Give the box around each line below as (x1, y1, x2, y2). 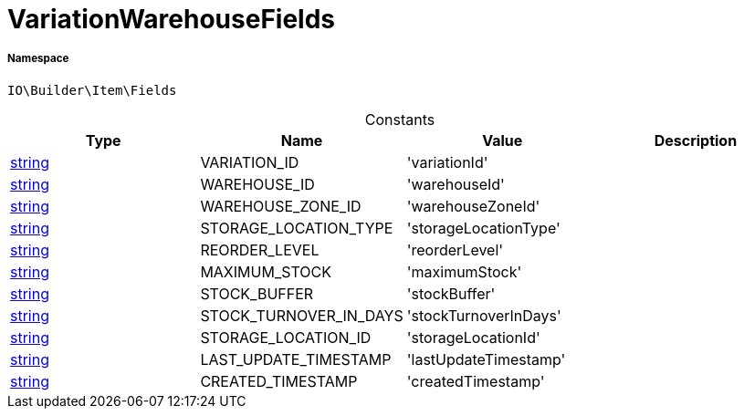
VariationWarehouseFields (7, 4, 336, 35)
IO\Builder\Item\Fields (7, 82, 177, 98)
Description (654, 130, 738, 150)
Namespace (7, 52, 69, 66)
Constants (364, 109, 435, 129)
